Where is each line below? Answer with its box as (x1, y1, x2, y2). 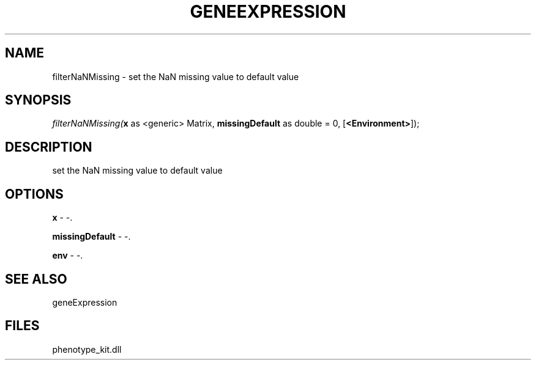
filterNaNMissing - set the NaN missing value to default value (52, 71, 299, 82)
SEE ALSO (5, 271, 67, 287)
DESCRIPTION (5, 139, 92, 155)
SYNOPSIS (5, 92, 72, 108)
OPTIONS (5, 186, 64, 202)
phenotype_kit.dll (52, 344, 122, 355)
